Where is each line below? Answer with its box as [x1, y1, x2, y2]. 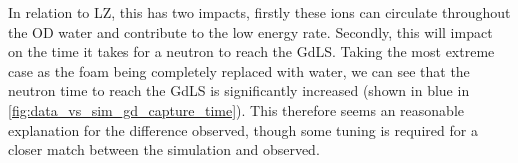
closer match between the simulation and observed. [8, 139, 320, 160]
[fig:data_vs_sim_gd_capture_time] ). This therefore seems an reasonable [8, 99, 465, 120]
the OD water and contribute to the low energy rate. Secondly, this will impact [8, 21, 493, 42]
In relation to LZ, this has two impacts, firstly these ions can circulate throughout [8, 2, 511, 22]
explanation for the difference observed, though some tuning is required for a [8, 119, 478, 140]
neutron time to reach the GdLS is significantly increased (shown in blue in [8, 80, 470, 101]
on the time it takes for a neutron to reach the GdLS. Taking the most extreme [8, 41, 495, 62]
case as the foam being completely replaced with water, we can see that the [8, 60, 470, 81]
